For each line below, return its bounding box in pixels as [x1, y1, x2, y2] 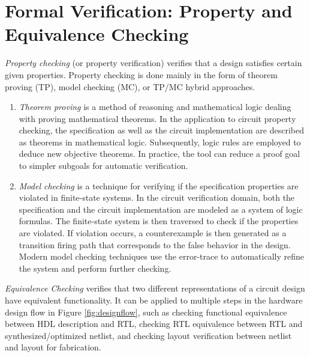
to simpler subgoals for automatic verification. [19, 159, 188, 172]
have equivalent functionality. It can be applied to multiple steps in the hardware [5, 294, 303, 306]
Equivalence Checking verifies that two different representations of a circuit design [5, 282, 305, 294]
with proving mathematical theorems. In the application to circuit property [19, 112, 296, 124]
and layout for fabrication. [5, 341, 101, 353]
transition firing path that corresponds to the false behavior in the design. [19, 238, 291, 251]
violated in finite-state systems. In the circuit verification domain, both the [19, 191, 295, 204]
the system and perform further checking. [19, 261, 171, 274]
